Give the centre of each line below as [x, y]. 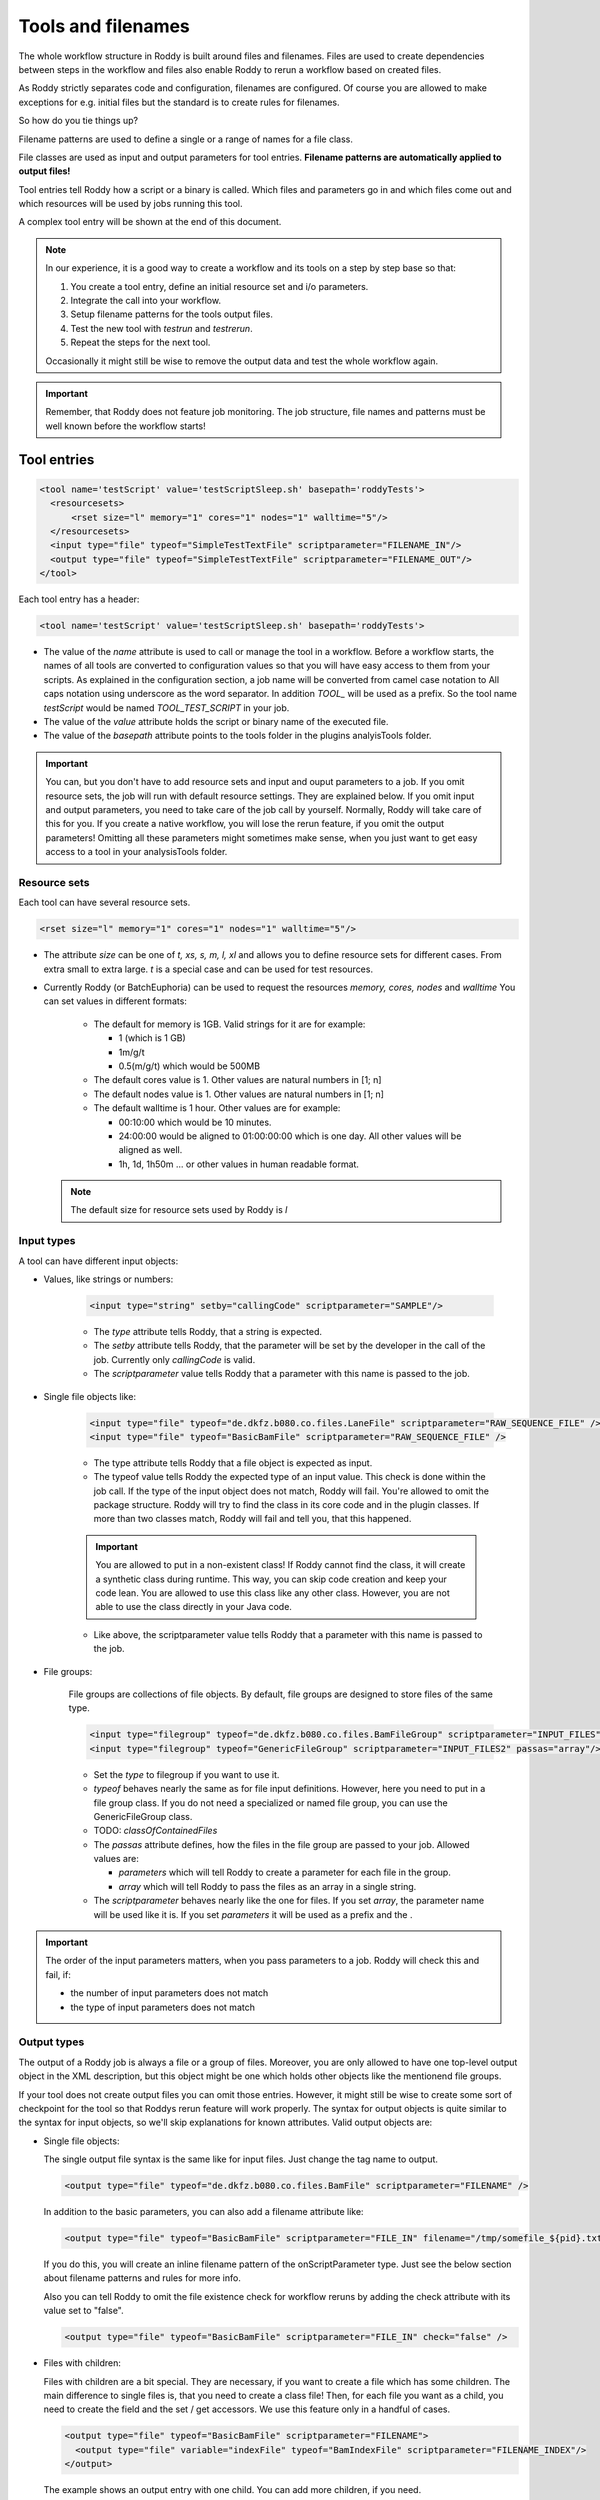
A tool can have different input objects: [98, 1261]
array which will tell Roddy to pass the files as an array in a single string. [267, 1886]
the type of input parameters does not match [162, 2007]
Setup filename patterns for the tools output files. [172, 314]
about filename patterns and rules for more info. [142, 2278]
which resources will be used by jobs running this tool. [131, 204]
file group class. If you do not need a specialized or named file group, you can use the [271, 1802]
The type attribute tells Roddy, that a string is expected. [208, 1331]
